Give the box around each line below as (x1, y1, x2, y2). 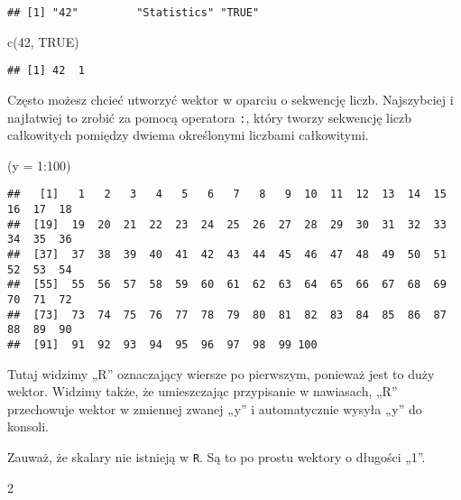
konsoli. (7, 417, 49, 436)
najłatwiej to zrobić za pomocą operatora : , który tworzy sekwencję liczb (7, 107, 412, 126)
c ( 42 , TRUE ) (7, 32, 79, 51)
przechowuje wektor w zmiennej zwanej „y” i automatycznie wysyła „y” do (7, 399, 422, 418)
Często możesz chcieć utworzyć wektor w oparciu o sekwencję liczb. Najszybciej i (7, 89, 454, 108)
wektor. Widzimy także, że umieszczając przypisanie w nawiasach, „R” (7, 382, 398, 401)
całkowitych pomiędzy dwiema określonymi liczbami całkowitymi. (7, 125, 369, 144)
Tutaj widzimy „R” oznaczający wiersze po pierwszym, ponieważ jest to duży (7, 364, 435, 383)
